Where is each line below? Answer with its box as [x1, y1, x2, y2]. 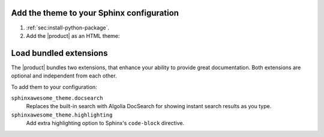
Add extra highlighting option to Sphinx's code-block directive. [26, 120, 185, 127]
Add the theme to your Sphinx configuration [11, 8, 179, 18]
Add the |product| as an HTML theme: [26, 32, 120, 39]
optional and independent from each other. [11, 72, 117, 79]
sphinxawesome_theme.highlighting [11, 111, 113, 118]
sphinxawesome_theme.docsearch [11, 94, 103, 102]
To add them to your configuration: [11, 83, 97, 90]
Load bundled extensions [11, 48, 108, 58]
